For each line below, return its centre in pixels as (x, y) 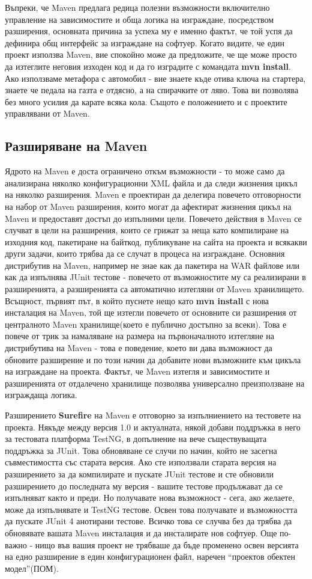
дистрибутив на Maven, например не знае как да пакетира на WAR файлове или (152, 265)
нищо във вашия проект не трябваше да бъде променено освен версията (167, 544)
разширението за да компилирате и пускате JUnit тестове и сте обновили (139, 473)
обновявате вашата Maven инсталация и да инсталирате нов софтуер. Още (141, 532)
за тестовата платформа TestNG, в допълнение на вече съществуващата (136, 439)
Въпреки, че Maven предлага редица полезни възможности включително (137, 7)
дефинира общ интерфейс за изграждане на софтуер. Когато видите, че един (145, 42)
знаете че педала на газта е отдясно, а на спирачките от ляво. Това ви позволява (152, 90)
